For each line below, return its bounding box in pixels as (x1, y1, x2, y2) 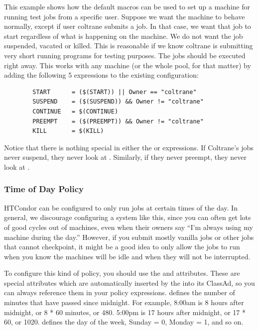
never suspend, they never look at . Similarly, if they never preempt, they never (4, 152, 247, 162)
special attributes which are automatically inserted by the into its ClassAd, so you (4, 277, 255, 288)
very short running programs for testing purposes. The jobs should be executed (4, 50, 246, 60)
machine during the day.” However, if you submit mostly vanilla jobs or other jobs (4, 231, 254, 242)
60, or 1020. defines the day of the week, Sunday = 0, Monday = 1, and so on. (4, 317, 244, 327)
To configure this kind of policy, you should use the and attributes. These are (4, 268, 240, 278)
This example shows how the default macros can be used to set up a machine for (4, 1, 250, 11)
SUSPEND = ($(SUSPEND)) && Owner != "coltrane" (32, 98, 204, 106)
